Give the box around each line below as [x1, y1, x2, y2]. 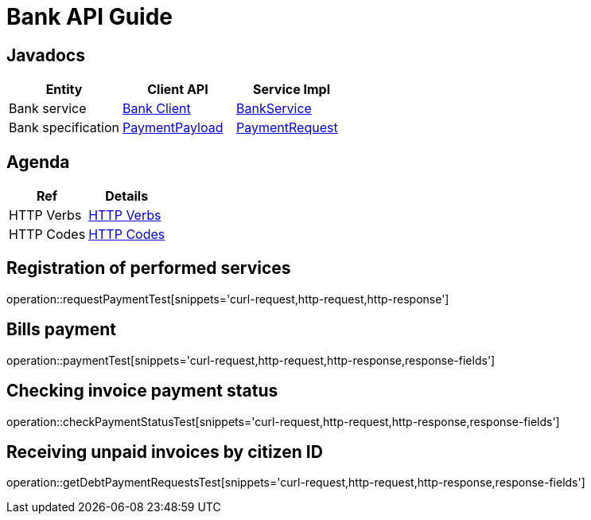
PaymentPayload [122, 119, 224, 136]
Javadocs [6, 45, 85, 65]
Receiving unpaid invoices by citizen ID [6, 441, 323, 462]
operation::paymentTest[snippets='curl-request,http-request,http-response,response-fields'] [6, 353, 496, 367]
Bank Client [122, 100, 191, 117]
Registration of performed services [6, 258, 291, 279]
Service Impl [253, 81, 330, 98]
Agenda [6, 151, 70, 172]
